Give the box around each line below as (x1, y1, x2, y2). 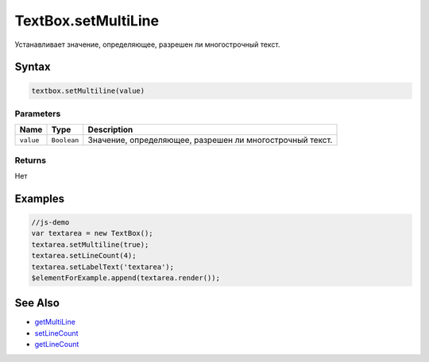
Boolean (51, 136, 79, 144)
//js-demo (31, 218, 70, 227)
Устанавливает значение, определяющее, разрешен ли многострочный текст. (14, 40, 280, 49)
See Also (14, 296, 60, 310)
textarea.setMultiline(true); (31, 240, 149, 249)
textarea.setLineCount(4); (31, 251, 137, 260)
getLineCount (34, 340, 79, 349)
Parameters (14, 108, 61, 119)
